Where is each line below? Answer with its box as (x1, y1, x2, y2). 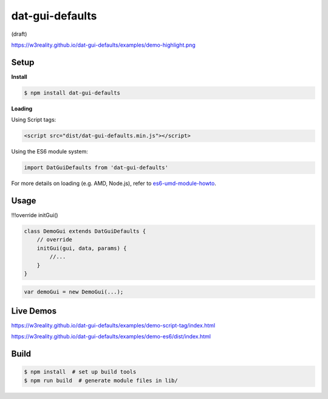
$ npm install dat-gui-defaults (24, 89, 121, 96)
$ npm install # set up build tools (24, 369, 137, 375)
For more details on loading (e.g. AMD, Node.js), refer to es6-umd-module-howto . (11, 179, 217, 187)
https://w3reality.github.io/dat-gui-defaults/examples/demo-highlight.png (11, 41, 196, 49)
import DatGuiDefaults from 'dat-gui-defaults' (24, 164, 168, 171)
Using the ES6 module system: (11, 148, 88, 155)
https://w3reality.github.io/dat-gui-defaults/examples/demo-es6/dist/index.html (11, 333, 211, 340)
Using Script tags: (11, 116, 56, 124)
